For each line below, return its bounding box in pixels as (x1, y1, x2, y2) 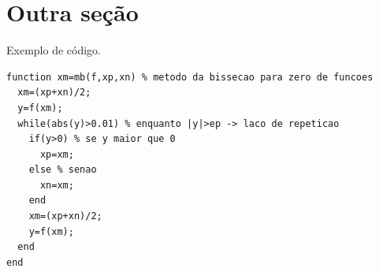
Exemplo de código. (6, 42, 101, 58)
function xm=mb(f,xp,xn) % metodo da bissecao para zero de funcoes (6, 71, 373, 83)
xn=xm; (39, 179, 74, 191)
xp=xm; (39, 148, 74, 160)
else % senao (28, 164, 97, 176)
